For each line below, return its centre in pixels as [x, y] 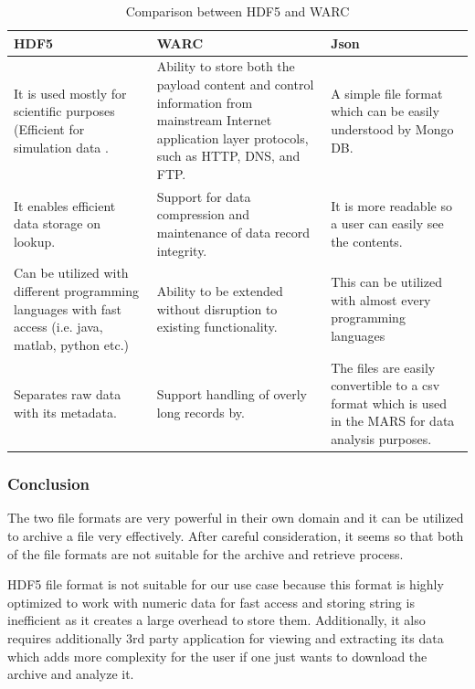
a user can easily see [387, 223]
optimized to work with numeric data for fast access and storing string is [211, 602]
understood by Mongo [392, 129]
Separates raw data [68, 394]
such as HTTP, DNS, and [228, 156]
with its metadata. [65, 412]
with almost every [381, 299]
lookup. [35, 241]
